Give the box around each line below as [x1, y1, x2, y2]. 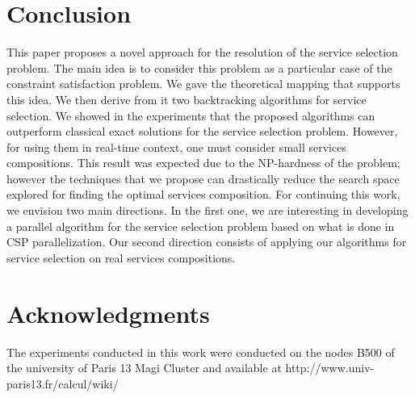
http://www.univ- [285, 359, 375, 376]
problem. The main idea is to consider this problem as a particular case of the [6, 59, 392, 76]
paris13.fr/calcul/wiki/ [6, 375, 119, 392]
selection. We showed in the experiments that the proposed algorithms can [6, 107, 375, 124]
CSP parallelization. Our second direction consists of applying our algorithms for [6, 233, 407, 250]
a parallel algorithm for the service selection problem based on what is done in [6, 217, 395, 234]
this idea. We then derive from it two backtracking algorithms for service [6, 90, 367, 107]
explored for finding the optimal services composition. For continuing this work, [6, 186, 400, 203]
